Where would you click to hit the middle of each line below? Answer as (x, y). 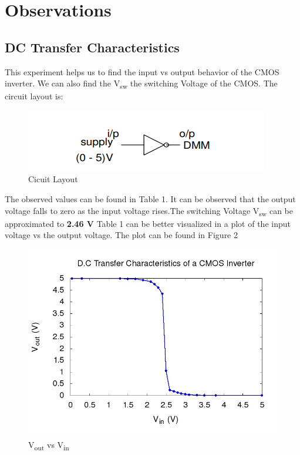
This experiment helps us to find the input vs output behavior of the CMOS (142, 71)
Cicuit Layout (53, 179)
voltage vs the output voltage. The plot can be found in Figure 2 (121, 235)
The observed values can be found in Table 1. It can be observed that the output (150, 199)
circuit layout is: (34, 96)
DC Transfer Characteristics (92, 47)
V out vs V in (49, 445)
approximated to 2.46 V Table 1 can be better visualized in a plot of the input (148, 223)
